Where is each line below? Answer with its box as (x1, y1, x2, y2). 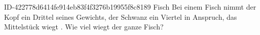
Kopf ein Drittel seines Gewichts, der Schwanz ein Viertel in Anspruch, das (4, 11, 237, 22)
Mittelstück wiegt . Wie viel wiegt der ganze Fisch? (4, 21, 164, 32)
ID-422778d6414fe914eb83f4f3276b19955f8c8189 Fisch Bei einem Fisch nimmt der (4, 2, 256, 12)
